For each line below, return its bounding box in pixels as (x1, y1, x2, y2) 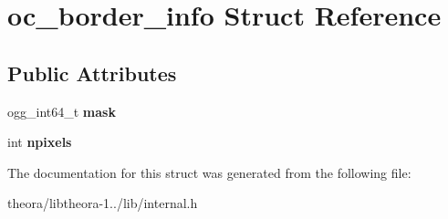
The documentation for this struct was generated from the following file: (7, 162, 412, 182)
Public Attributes (7, 58, 177, 87)
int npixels (7, 132, 72, 151)
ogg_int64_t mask (7, 101, 116, 120)
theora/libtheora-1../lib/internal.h (7, 193, 198, 213)
